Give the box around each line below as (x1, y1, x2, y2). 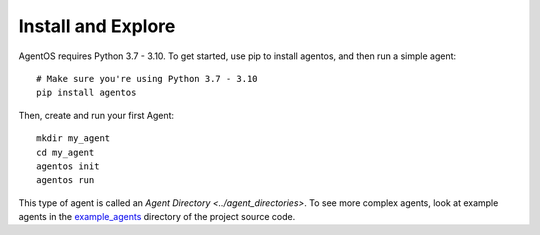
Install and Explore (18, 15, 176, 37)
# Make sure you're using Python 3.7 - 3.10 (36, 73, 259, 84)
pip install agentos (36, 87, 137, 99)
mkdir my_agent (36, 133, 111, 144)
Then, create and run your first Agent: (18, 109, 175, 121)
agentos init (36, 160, 100, 172)
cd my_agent (36, 146, 95, 158)
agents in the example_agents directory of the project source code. (18, 211, 296, 223)
